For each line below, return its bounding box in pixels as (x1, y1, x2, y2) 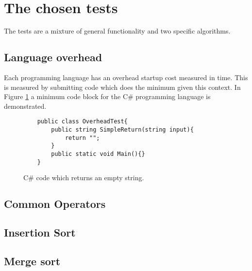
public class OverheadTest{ (37, 118, 128, 125)
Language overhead (4, 50, 102, 65)
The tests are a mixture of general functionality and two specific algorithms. (4, 26, 231, 36)
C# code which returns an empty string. (23, 172, 144, 183)
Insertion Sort (4, 225, 76, 239)
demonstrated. (4, 101, 47, 111)
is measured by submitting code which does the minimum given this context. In (4, 82, 241, 92)
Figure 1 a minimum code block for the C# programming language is (4, 91, 211, 102)
